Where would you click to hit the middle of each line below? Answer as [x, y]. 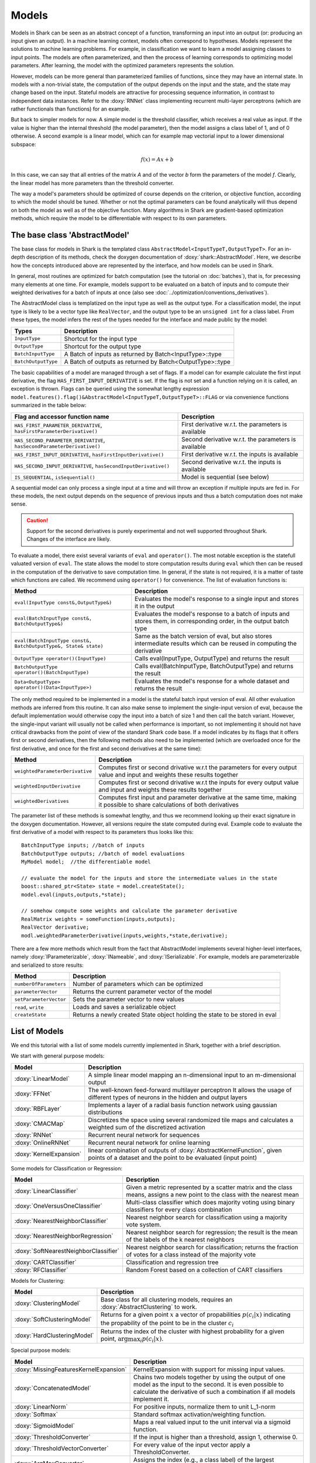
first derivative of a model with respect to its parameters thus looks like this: [102, 832]
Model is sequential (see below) [225, 477]
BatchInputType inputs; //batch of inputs [83, 845]
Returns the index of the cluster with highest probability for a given [193, 1331]
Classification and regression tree [172, 1262]
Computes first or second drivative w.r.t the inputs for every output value [199, 782]
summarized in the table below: [49, 405]
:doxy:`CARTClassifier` [46, 1262]
